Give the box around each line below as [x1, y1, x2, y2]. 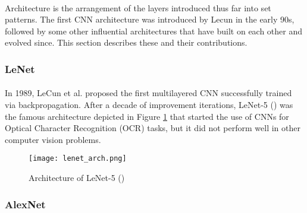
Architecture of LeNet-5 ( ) [29, 171, 125, 184]
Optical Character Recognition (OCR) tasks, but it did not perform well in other [5, 122, 300, 134]
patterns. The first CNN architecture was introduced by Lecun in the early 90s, [5, 13, 295, 26]
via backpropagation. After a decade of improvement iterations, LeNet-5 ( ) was [5, 98, 293, 110]
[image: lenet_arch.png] [29, 154, 127, 163]
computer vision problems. [5, 133, 101, 145]
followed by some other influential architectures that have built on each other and [5, 24, 303, 37]
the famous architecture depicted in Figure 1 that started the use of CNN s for [5, 110, 289, 122]
